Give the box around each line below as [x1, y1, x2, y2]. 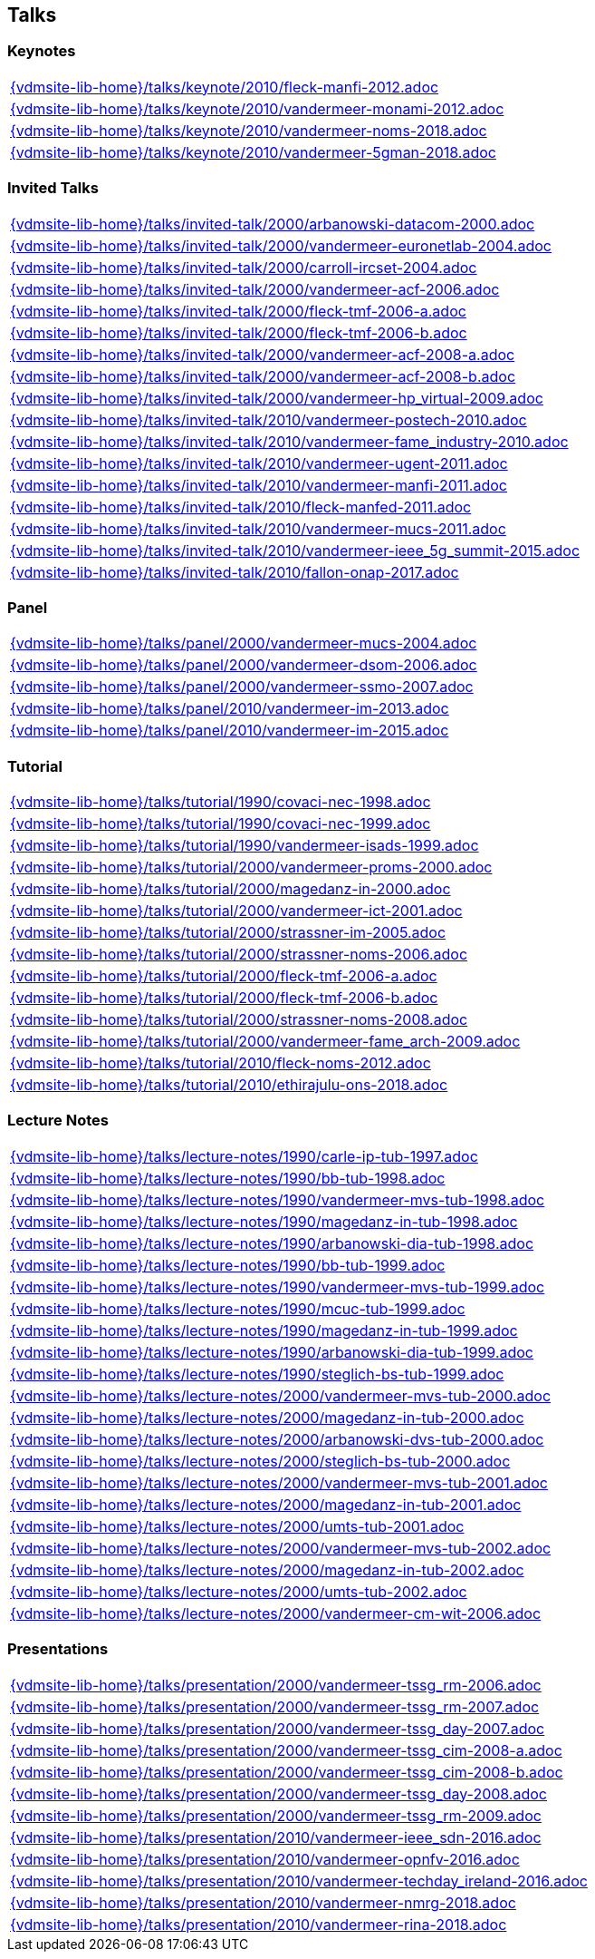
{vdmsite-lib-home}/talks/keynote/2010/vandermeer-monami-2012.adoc [10, 99, 504, 118]
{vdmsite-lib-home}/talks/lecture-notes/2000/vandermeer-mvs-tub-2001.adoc [10, 1473, 548, 1492]
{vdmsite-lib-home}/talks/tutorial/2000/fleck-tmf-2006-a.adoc [10, 967, 437, 986]
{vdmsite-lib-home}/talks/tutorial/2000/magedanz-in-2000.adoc [10, 880, 451, 899]
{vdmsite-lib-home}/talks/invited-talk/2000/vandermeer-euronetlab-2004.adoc [10, 236, 552, 255]
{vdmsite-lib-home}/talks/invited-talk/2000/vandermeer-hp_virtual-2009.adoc [10, 388, 543, 407]
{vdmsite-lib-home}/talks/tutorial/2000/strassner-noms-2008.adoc [10, 1010, 468, 1029]
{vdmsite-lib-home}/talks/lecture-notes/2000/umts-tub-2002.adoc [10, 1582, 467, 1601]
